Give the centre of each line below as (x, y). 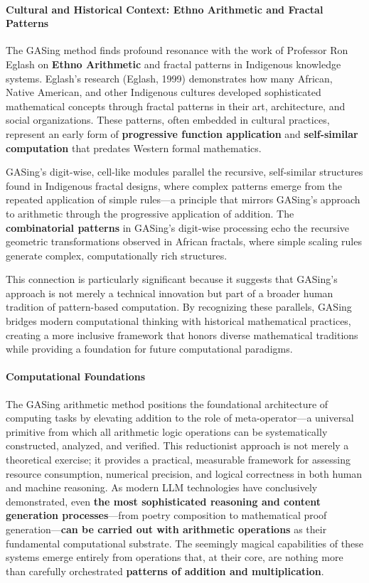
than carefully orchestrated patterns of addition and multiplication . (165, 571)
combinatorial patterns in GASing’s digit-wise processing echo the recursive (177, 227)
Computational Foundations (76, 376)
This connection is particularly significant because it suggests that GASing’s (172, 279)
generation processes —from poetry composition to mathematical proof (166, 515)
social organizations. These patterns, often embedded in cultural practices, (168, 120)
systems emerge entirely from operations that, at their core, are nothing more (175, 557)
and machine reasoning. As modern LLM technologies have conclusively (162, 487)
